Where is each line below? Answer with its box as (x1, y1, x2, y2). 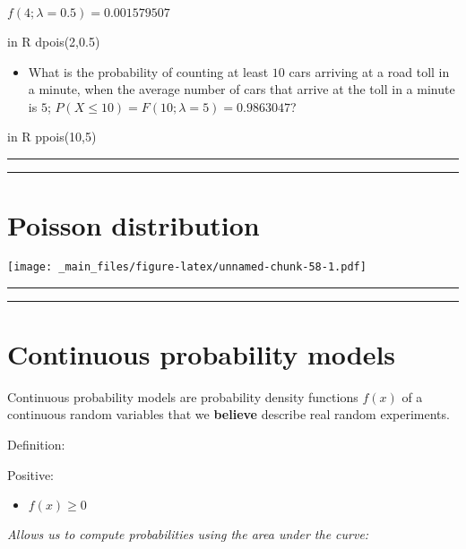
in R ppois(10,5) (7, 127, 97, 146)
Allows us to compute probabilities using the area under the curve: (7, 525, 369, 544)
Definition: (7, 435, 65, 454)
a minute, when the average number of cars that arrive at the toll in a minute (28, 80, 455, 99)
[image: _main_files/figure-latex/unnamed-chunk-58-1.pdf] (7, 261, 367, 274)
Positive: (7, 465, 54, 484)
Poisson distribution (7, 207, 260, 244)
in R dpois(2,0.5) (7, 32, 100, 50)
